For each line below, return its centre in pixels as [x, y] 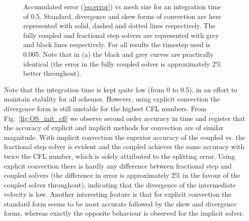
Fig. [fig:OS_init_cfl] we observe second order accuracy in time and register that [125, 118]
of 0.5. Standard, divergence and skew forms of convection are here [122, 16]
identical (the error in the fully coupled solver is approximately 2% [122, 63]
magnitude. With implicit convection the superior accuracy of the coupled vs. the [125, 137]
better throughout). [52, 73]
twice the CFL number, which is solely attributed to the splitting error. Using [119, 156]
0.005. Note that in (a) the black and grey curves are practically [118, 54]
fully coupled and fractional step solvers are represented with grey [121, 35]
